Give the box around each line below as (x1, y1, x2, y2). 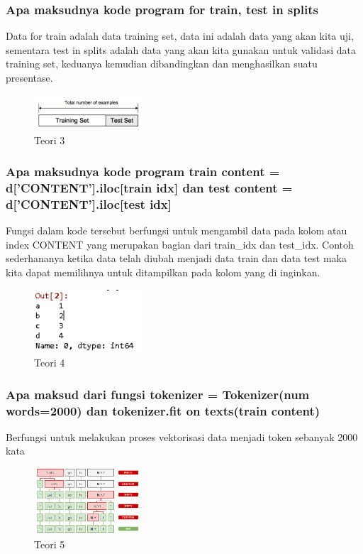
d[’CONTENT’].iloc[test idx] (6, 195, 172, 212)
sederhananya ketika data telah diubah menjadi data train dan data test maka (6, 251, 347, 266)
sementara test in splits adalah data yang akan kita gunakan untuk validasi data (6, 42, 356, 57)
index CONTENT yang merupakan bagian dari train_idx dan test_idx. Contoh (6, 237, 354, 251)
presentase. (6, 70, 53, 85)
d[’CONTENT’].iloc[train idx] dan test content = (6, 179, 293, 197)
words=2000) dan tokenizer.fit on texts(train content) (6, 401, 320, 419)
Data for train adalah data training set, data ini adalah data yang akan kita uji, (6, 28, 354, 43)
